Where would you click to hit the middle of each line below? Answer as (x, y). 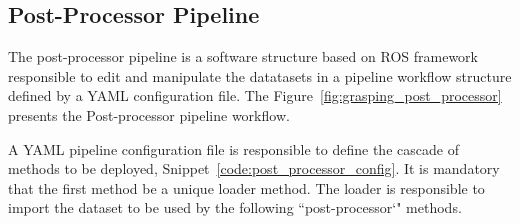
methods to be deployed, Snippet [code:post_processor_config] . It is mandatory (254, 168)
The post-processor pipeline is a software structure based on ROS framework (243, 56)
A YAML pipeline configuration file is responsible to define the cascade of (233, 148)
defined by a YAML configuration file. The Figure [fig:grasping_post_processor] (255, 95)
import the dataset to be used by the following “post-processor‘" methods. (235, 207)
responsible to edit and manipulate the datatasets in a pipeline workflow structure (260, 75)
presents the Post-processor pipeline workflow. (149, 114)
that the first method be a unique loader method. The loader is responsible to (246, 187)
